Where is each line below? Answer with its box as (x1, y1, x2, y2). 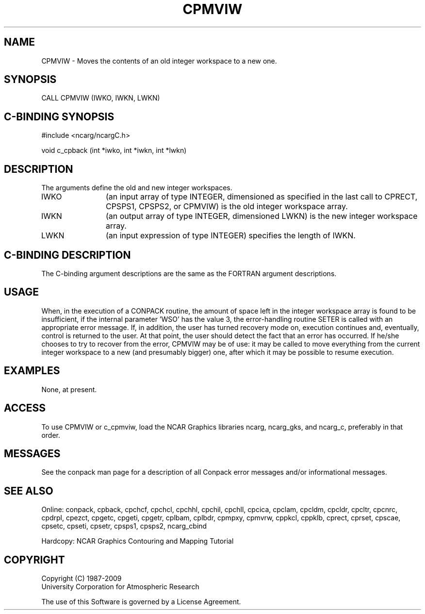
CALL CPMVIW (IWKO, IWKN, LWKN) (41, 94, 160, 102)
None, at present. (41, 385, 97, 394)
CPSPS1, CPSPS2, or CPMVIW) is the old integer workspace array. (105, 201, 348, 212)
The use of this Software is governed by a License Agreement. (41, 597, 241, 606)
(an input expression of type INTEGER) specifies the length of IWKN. (105, 231, 356, 241)
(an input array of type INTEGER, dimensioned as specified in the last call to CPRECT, (105, 192, 418, 202)
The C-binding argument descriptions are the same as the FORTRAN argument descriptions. (41, 269, 337, 278)
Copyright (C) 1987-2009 (41, 574, 122, 583)
